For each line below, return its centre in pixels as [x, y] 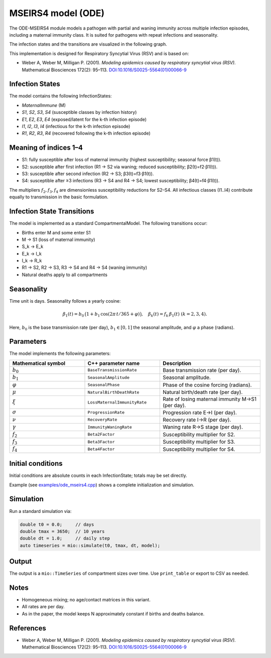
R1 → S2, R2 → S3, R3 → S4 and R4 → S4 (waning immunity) [85, 268]
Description [177, 363]
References [28, 628]
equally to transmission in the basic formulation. [59, 197]
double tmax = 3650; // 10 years [62, 531]
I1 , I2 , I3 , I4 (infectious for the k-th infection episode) [76, 126]
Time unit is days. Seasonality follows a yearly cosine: [65, 301]
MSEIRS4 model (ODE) [57, 13]
